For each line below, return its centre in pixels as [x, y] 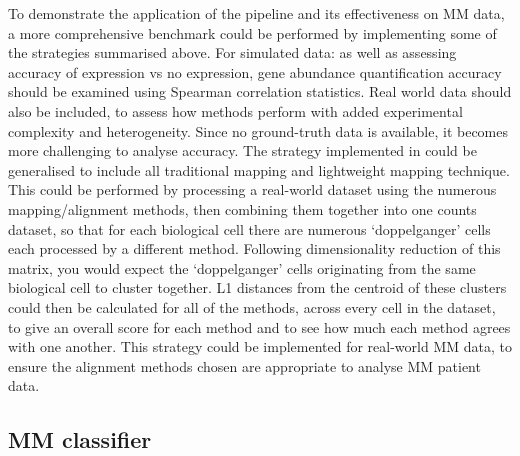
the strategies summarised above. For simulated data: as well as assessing [232, 52]
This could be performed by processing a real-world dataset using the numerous [252, 189]
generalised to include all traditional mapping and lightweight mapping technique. [259, 169]
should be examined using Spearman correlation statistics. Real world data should [260, 91]
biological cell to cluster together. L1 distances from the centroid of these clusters [257, 287]
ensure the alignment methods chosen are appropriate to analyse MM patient [244, 365]
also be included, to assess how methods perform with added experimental [235, 110]
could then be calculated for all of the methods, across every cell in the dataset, [252, 306]
